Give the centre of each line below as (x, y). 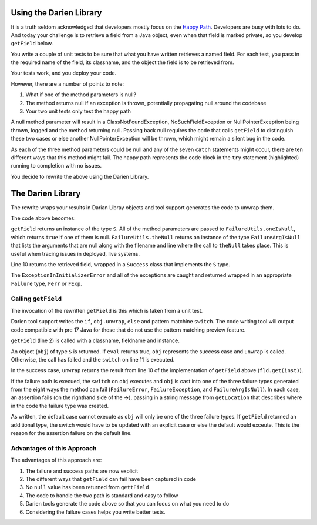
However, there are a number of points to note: (68, 84)
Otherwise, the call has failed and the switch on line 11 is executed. (93, 359)
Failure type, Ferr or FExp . (46, 283)
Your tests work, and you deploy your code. (64, 73)
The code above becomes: (43, 218)
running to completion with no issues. (56, 166)
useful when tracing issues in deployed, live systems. (75, 253)
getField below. (32, 44)
